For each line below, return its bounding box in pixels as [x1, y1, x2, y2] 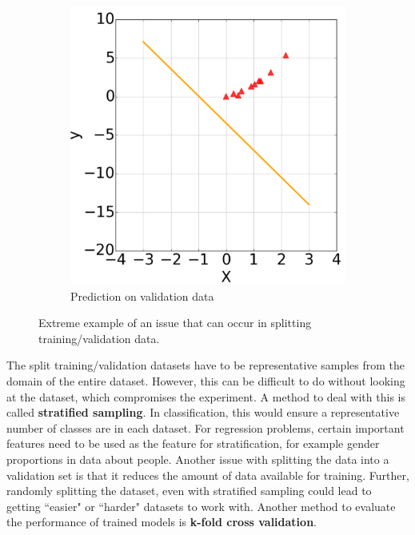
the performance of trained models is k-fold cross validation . [6, 513, 317, 530]
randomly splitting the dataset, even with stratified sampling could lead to [6, 482, 372, 499]
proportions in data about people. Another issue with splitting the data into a [6, 450, 389, 467]
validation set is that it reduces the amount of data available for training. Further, [6, 466, 409, 483]
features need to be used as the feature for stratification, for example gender [6, 435, 380, 452]
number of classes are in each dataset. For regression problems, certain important [6, 419, 405, 436]
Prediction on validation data [70, 287, 214, 304]
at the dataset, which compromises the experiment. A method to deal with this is [6, 388, 405, 405]
